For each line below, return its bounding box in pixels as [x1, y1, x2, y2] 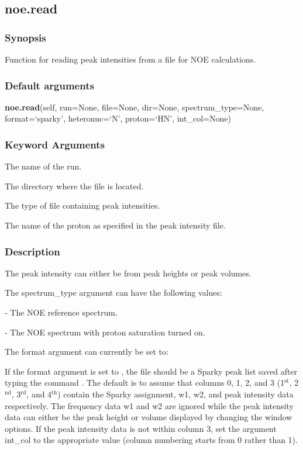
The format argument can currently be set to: [5, 345, 168, 358]
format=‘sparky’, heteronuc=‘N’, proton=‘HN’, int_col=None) [5, 112, 231, 124]
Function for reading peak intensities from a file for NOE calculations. [5, 53, 256, 65]
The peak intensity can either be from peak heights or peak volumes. [5, 266, 252, 279]
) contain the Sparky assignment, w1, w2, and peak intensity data [57, 387, 294, 400]
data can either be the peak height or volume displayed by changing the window [5, 411, 292, 423]
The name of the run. [5, 160, 82, 172]
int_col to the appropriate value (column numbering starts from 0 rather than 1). [5, 434, 298, 446]
